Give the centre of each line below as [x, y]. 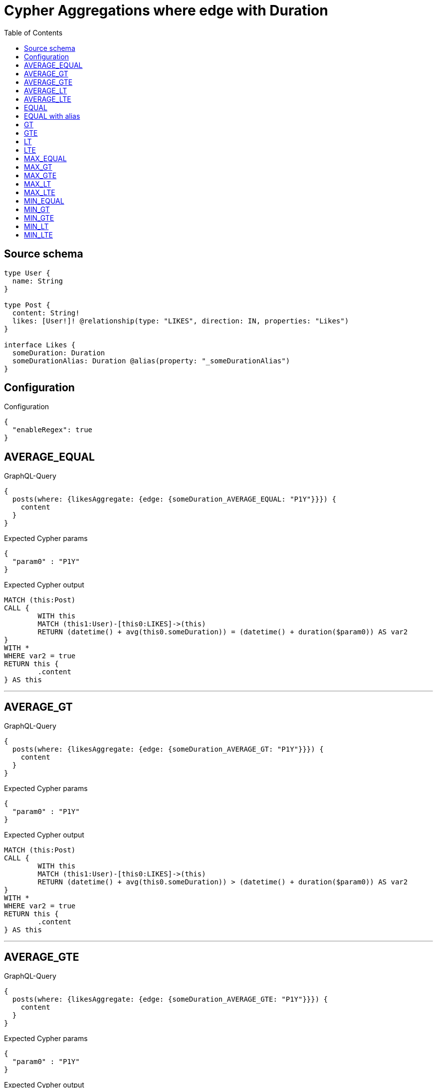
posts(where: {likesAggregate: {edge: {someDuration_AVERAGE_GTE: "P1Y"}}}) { [170, 999]
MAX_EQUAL [45, 158]
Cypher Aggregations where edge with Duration [166, 10]
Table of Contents [33, 32]
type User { [27, 273]
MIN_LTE [38, 235]
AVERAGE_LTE [48, 99]
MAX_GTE [40, 175]
